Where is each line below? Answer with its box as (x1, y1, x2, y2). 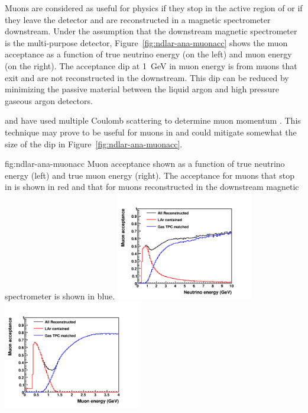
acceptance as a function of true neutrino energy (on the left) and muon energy (5, 48, 292, 60)
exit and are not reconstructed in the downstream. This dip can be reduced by (5, 71, 289, 83)
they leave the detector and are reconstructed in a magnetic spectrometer (5, 13, 271, 25)
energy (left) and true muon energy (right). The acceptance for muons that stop (5, 169, 294, 181)
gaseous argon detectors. (5, 94, 93, 107)
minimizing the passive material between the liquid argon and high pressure (5, 83, 280, 95)
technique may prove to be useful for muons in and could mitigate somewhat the (5, 125, 297, 138)
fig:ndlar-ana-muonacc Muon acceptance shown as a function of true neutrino (5, 157, 285, 170)
